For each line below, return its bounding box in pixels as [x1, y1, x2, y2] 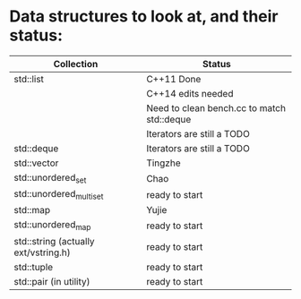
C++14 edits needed [146, 87, 234, 99]
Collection [53, 57, 99, 70]
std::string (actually [13, 235, 96, 247]
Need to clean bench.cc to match [146, 101, 287, 114]
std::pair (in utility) [13, 275, 91, 287]
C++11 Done [146, 73, 202, 85]
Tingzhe [146, 157, 181, 169]
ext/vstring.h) [13, 246, 72, 259]
